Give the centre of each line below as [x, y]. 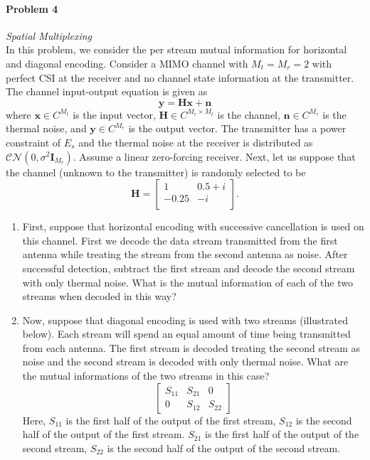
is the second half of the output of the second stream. [224, 448]
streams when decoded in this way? [99, 296]
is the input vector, [114, 114]
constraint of [33, 142]
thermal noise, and [46, 128]
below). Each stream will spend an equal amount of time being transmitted [186, 334]
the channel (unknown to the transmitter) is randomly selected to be [156, 172]
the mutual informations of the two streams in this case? [146, 376]
